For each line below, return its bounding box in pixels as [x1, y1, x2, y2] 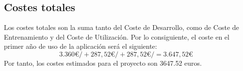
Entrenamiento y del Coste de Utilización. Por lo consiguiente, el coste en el [4, 31, 229, 42]
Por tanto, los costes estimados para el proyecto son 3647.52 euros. [4, 57, 202, 68]
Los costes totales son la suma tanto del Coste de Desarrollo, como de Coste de [4, 22, 239, 32]
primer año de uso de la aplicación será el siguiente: [4, 41, 157, 51]
